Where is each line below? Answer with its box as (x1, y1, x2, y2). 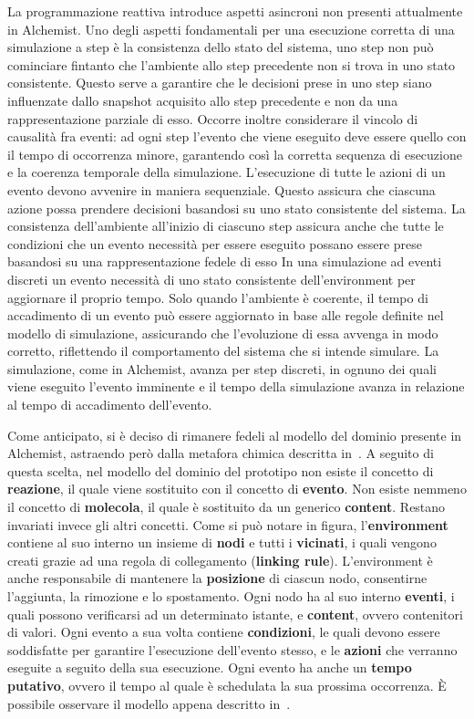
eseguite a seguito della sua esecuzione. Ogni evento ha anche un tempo (7, 658, 412, 677)
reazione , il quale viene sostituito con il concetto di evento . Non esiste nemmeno (7, 479, 467, 498)
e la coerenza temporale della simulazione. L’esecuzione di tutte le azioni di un (7, 162, 446, 182)
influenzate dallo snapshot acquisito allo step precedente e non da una (7, 90, 398, 109)
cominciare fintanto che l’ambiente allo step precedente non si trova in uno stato (7, 55, 456, 74)
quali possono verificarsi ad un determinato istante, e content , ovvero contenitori (7, 604, 463, 623)
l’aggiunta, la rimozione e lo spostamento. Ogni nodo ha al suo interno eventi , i (7, 587, 455, 605)
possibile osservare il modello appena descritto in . (7, 693, 291, 713)
